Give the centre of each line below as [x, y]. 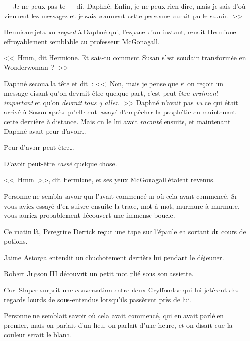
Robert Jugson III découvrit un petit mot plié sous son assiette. [99, 273]
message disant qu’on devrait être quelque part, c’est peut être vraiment [111, 93]
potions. [16, 241]
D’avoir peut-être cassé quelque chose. [60, 163]
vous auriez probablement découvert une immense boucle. [90, 215]
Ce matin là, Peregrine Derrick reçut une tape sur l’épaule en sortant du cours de [125, 231]
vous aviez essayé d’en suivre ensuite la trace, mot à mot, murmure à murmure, [122, 205]
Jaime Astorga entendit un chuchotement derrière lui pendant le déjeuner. [114, 257]
